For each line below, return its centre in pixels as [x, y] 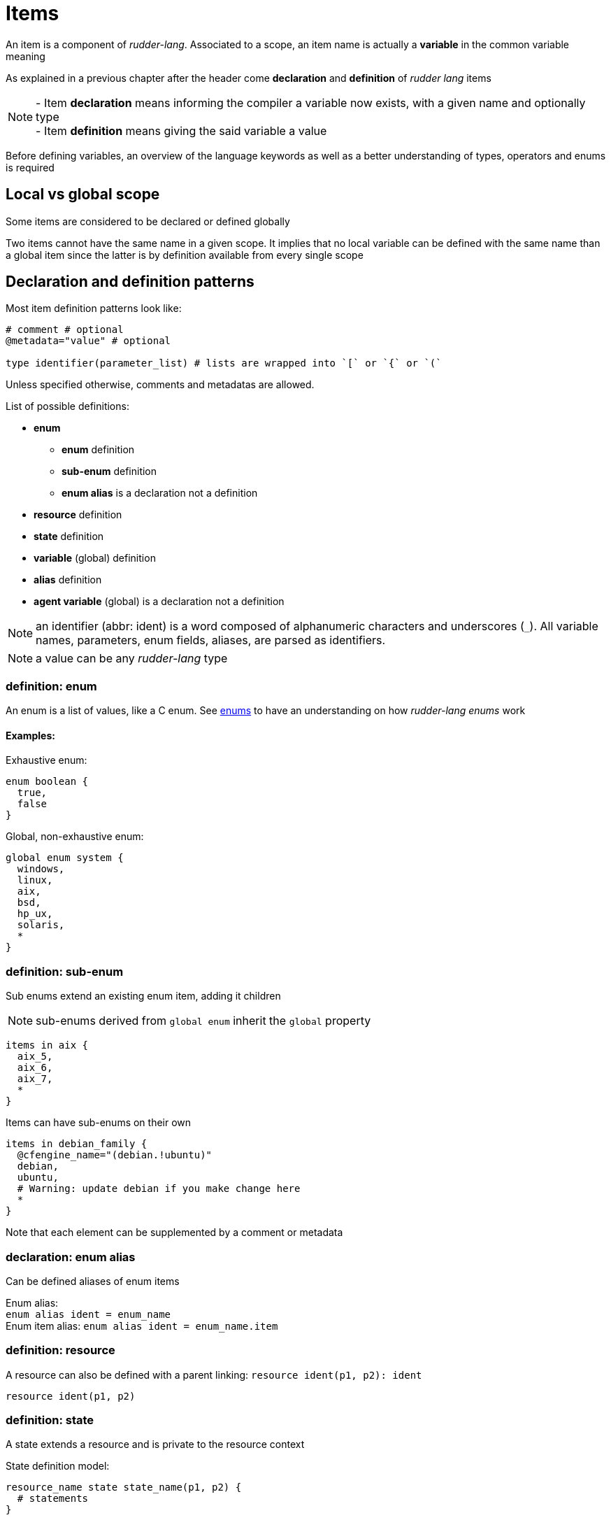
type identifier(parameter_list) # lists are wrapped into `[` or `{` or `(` [224, 363]
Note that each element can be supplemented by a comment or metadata [174, 1233]
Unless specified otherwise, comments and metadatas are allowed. [160, 385]
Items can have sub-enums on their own [99, 1123]
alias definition [68, 580]
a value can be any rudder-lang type [132, 659]
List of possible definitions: [67, 406]
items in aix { [47, 1045]
